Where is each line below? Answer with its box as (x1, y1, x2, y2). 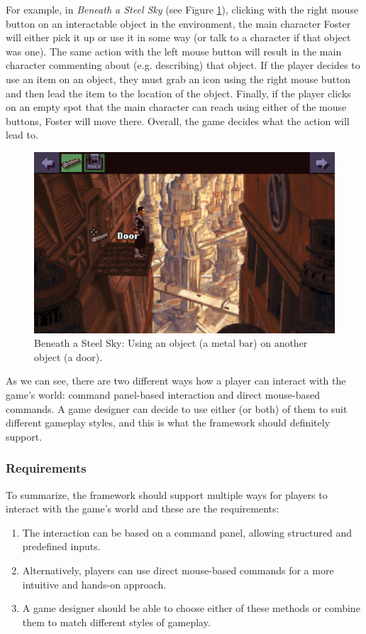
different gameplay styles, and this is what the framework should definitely (6, 415, 331, 430)
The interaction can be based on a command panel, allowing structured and (22, 525, 353, 539)
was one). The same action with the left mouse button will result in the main (6, 43, 342, 58)
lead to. (6, 127, 38, 142)
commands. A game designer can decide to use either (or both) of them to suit (6, 401, 348, 416)
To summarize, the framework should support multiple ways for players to (6, 487, 328, 502)
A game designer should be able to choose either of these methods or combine (22, 601, 360, 616)
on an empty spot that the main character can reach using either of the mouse (6, 100, 347, 114)
